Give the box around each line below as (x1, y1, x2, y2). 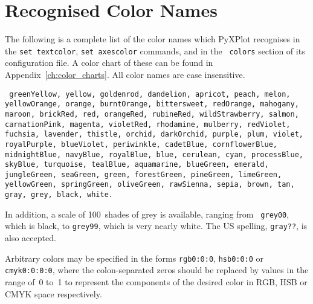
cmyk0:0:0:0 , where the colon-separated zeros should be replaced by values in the (5, 264, 309, 276)
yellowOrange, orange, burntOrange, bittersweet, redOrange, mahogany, (5, 100, 299, 109)
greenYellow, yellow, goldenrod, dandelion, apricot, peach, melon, (9, 89, 291, 99)
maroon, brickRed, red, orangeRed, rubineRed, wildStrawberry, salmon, (5, 109, 299, 118)
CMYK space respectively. (5, 287, 102, 300)
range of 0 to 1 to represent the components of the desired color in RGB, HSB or (5, 276, 308, 288)
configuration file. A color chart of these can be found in (5, 56, 213, 69)
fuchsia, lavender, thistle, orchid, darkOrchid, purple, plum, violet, (5, 130, 303, 139)
